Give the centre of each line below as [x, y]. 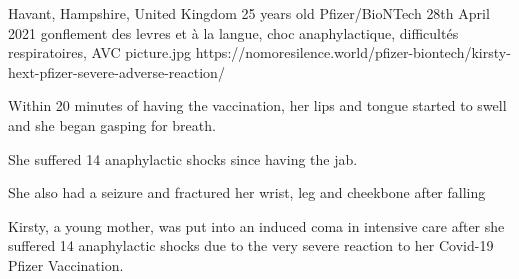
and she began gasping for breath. [112, 124]
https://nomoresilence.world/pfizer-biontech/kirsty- [353, 52]
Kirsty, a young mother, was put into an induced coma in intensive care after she [256, 225]
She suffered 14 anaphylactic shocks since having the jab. [183, 158]
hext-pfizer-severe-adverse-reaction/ [116, 71]
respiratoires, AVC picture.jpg [100, 52]
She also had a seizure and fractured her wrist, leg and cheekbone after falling [247, 192]
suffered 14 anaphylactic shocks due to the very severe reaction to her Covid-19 [251, 245]
